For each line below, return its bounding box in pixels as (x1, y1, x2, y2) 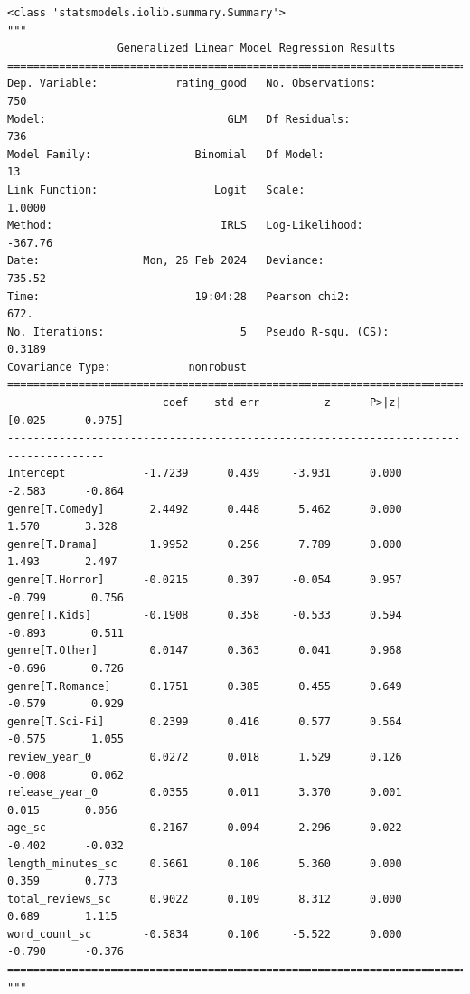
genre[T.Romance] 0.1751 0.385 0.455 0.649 (7, 679, 402, 693)
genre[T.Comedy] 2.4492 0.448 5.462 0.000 (7, 502, 402, 516)
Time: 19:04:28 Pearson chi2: (7, 289, 351, 303)
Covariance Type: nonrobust (7, 360, 247, 374)
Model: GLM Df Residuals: (7, 112, 351, 126)
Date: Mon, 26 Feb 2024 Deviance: (7, 254, 324, 268)
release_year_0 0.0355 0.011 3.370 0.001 (7, 786, 402, 800)
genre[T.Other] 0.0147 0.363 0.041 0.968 (7, 644, 402, 658)
